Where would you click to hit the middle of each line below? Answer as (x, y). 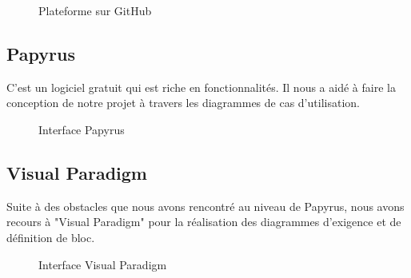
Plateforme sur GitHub (95, 10)
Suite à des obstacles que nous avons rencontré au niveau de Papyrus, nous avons (205, 206)
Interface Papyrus (82, 129)
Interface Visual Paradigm (103, 264)
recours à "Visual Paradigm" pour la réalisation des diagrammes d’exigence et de (204, 222)
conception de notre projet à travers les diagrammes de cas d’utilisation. (183, 103)
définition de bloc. (51, 237)
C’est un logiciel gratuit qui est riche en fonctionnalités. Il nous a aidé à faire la (201, 87)
